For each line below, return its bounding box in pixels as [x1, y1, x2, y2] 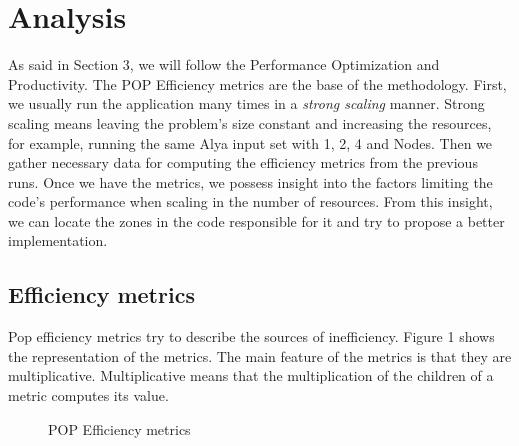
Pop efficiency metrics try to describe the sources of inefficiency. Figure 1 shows [8, 326, 495, 347]
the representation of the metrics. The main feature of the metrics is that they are [8, 345, 512, 366]
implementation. [8, 230, 108, 251]
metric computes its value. [8, 385, 169, 406]
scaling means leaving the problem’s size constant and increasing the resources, [8, 112, 492, 133]
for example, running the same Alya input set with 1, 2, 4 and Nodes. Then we [8, 132, 493, 153]
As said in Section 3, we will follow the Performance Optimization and [8, 54, 440, 75]
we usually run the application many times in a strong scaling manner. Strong [8, 93, 485, 114]
